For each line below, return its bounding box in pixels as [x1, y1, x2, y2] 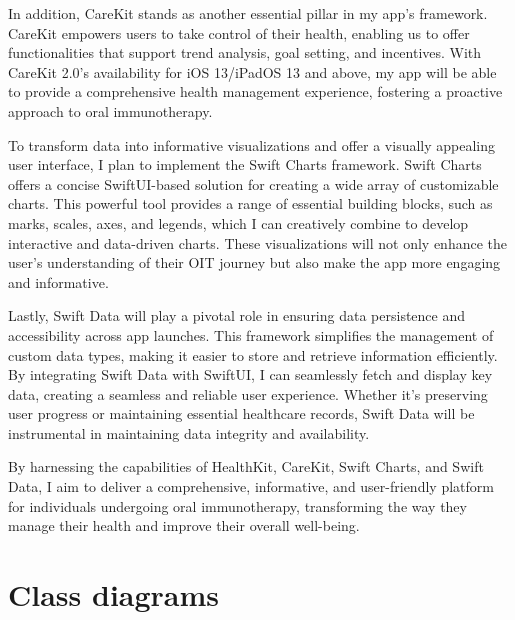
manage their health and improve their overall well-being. [8, 515, 360, 536]
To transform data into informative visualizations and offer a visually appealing [8, 134, 496, 155]
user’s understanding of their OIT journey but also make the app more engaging [8, 252, 501, 273]
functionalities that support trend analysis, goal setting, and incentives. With [8, 42, 482, 63]
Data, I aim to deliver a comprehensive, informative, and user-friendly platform [8, 476, 494, 497]
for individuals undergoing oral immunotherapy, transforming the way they [8, 495, 467, 516]
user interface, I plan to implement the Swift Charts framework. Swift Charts [8, 154, 482, 175]
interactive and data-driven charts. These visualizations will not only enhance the [8, 232, 507, 253]
